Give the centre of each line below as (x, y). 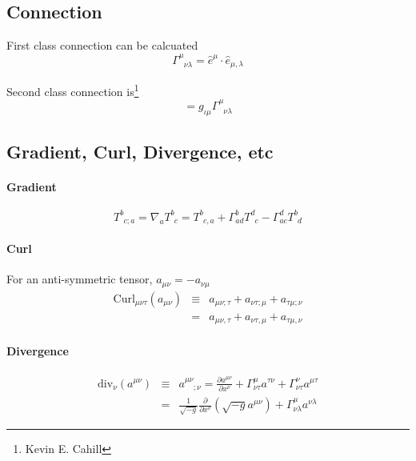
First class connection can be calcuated (102, 45)
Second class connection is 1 (73, 90)
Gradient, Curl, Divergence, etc (140, 152)
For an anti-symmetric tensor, (80, 279)
